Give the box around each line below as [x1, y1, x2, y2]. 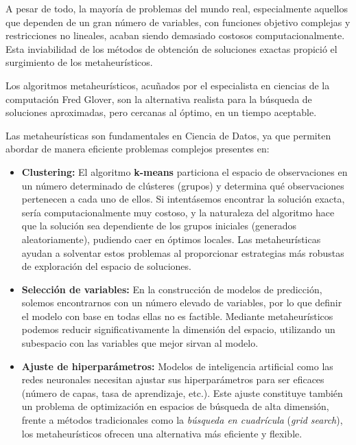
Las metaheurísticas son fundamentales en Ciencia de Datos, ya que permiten [5, 128, 331, 142]
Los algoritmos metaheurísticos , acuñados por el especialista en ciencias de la [5, 78, 330, 92]
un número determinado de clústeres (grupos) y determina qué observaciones [21, 178, 344, 192]
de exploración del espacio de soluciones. [21, 259, 191, 273]
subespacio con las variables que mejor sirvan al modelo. [21, 336, 259, 350]
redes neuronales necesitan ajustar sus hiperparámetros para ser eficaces [21, 372, 324, 387]
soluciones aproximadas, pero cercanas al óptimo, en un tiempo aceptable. [5, 105, 317, 119]
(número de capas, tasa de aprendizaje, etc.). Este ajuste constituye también [21, 385, 343, 400]
